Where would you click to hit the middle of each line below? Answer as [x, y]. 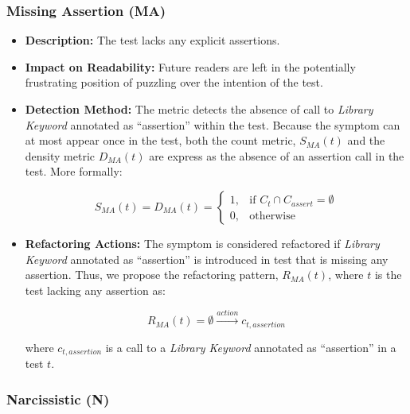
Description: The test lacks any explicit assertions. [152, 40]
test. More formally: [74, 171]
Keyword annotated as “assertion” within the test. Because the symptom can [213, 124]
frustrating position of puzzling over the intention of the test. [174, 82]
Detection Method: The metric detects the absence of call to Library [199, 109]
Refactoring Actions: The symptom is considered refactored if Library [202, 243]
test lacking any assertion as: [95, 290]
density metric [60, 155]
